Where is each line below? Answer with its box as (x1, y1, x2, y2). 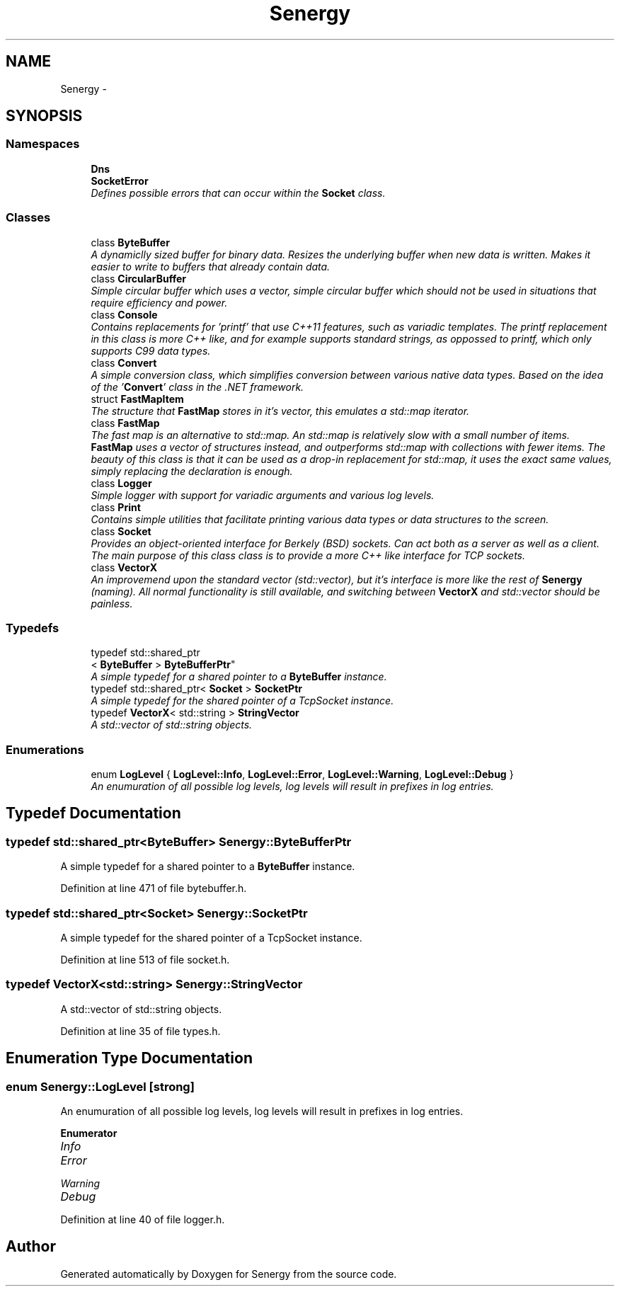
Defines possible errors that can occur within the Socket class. (91, 186, 386, 199)
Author (6, 1237, 56, 1256)
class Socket (91, 525, 151, 537)
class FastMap (91, 416, 160, 429)
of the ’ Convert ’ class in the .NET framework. (91, 380, 304, 393)
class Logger (91, 476, 152, 489)
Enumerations (6, 742, 84, 757)
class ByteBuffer (91, 236, 170, 248)
